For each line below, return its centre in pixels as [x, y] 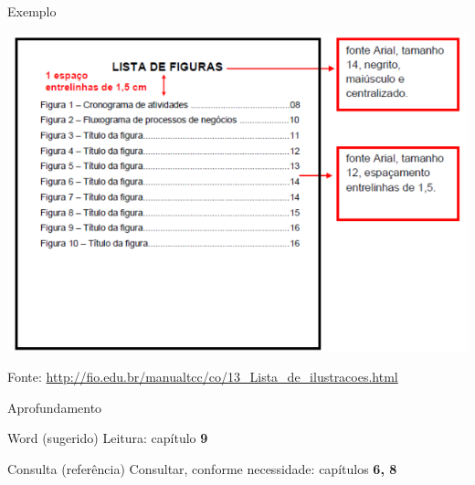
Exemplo [32, 11]
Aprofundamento [55, 407]
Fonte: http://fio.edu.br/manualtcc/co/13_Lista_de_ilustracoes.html [203, 377]
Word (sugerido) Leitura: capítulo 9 [108, 438]
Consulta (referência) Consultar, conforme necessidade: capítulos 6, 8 [202, 469]
